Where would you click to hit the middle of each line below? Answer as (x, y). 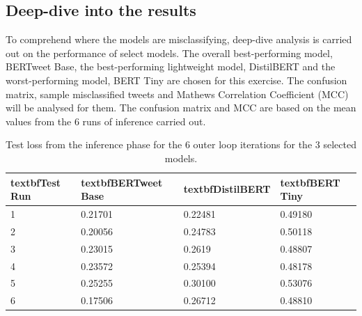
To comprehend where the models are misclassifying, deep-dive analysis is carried (179, 39)
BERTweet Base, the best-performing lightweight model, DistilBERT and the (171, 66)
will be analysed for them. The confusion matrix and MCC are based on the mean (181, 108)
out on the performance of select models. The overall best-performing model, (169, 53)
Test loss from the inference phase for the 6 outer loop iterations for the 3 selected (181, 144)
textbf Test (36, 182)
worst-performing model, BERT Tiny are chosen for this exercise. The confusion (176, 80)
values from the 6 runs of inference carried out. (106, 121)
